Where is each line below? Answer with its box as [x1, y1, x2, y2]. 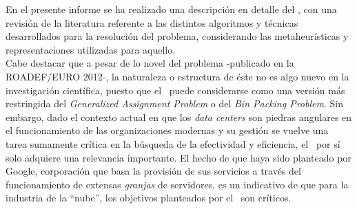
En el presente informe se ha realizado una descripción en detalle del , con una [6, 2, 337, 16]
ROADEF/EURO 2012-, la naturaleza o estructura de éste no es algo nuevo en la [6, 69, 349, 83]
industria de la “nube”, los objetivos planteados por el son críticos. [6, 190, 292, 205]
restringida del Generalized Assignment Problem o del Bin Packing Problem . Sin [6, 96, 343, 111]
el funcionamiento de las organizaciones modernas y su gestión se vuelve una [6, 123, 329, 137]
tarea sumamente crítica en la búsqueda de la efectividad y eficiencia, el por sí [6, 136, 340, 151]
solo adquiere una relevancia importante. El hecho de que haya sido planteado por [6, 150, 351, 164]
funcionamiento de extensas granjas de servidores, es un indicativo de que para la [6, 177, 349, 191]
